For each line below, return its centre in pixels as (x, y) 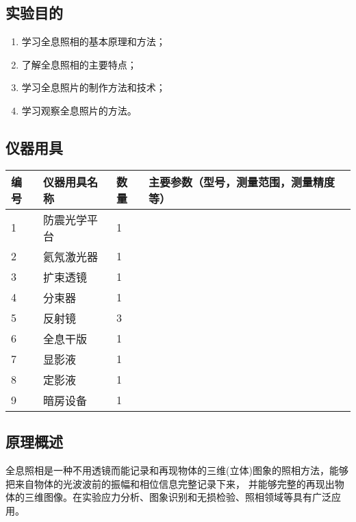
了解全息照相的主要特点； (79, 64)
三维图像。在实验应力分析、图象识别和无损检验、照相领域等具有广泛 (178, 497)
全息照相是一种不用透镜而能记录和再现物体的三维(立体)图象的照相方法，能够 (177, 470)
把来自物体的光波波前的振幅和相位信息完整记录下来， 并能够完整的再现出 (170, 483)
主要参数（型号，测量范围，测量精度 (242, 182)
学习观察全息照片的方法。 (79, 110)
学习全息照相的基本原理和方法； (93, 41)
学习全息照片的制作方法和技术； (93, 87)
